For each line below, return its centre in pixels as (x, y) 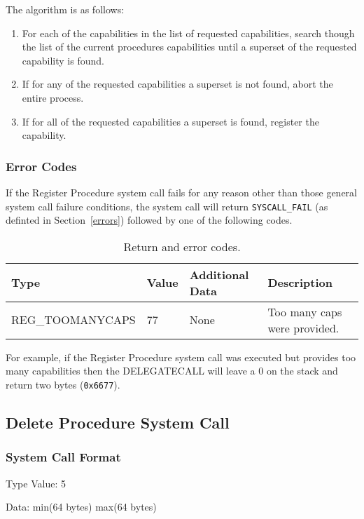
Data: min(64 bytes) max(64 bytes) (81, 507)
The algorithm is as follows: (65, 9)
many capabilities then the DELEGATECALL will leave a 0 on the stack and (172, 371)
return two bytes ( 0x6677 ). (63, 384)
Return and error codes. (182, 246)
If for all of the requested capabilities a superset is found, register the (170, 121)
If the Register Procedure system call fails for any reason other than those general (181, 192)
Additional (219, 274)
